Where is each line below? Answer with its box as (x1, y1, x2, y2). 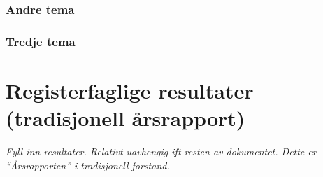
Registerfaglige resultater (6, 76, 254, 104)
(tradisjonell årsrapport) (6, 104, 245, 132)
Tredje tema (6, 32, 76, 50)
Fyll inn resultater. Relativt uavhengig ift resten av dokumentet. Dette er (6, 144, 317, 158)
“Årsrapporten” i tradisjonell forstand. (6, 157, 170, 172)
